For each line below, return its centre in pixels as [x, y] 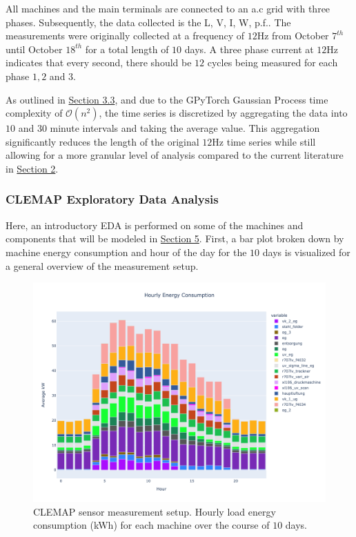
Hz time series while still [264, 141]
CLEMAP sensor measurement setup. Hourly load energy [155, 511]
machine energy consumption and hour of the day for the [126, 252]
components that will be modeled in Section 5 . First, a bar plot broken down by [175, 238]
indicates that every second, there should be [99, 62]
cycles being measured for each [273, 62]
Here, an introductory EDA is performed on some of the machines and [155, 225]
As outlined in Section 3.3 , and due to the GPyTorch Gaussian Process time [167, 99]
